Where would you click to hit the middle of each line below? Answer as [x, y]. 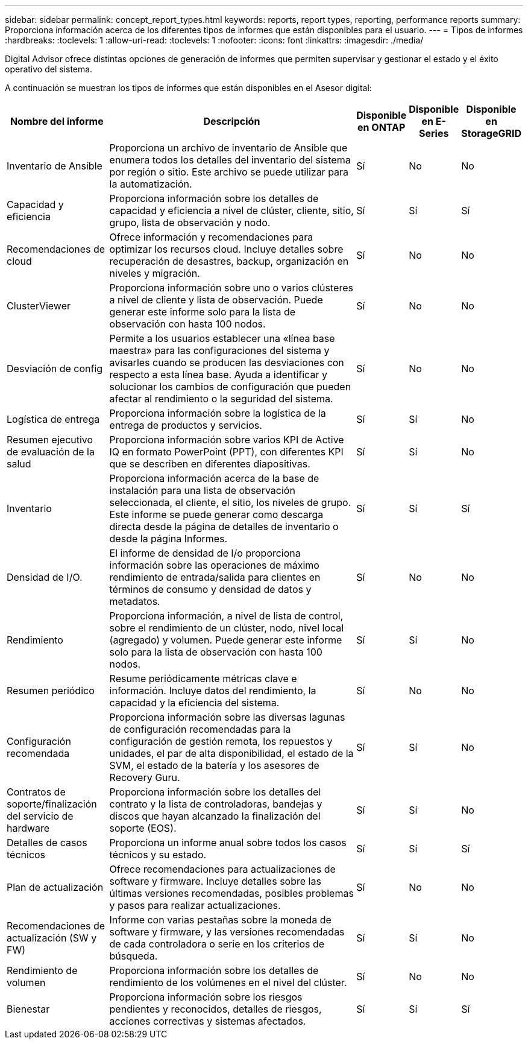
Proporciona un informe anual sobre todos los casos [228, 843]
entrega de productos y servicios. [186, 425]
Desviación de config [55, 369]
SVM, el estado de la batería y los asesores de [214, 765]
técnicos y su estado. [158, 855]
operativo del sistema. [49, 69]
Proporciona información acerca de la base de [214, 478]
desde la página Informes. [168, 539]
